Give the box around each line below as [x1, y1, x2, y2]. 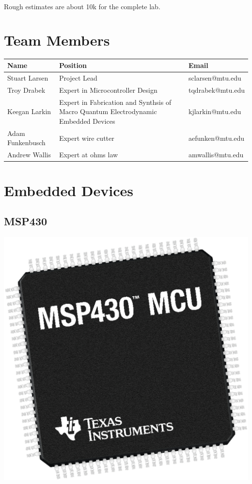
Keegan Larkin [7, 106, 51, 117]
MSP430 [4, 214, 47, 229]
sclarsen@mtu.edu [189, 73, 241, 83]
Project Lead [59, 73, 97, 83]
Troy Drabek [7, 84, 46, 95]
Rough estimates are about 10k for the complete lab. [4, 1, 160, 11]
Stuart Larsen [7, 73, 48, 83]
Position [59, 60, 87, 70]
